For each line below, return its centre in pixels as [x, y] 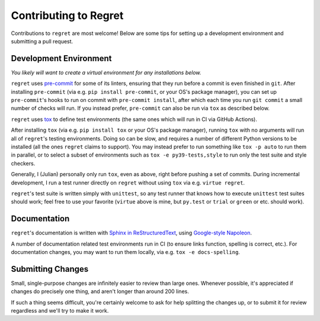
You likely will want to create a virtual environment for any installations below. [106, 72]
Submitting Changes [50, 269]
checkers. [23, 163]
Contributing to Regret [67, 15]
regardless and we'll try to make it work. [60, 311]
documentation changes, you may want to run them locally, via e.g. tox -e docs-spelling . [125, 252]
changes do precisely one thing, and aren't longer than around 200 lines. [100, 291]
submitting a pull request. [42, 41]
